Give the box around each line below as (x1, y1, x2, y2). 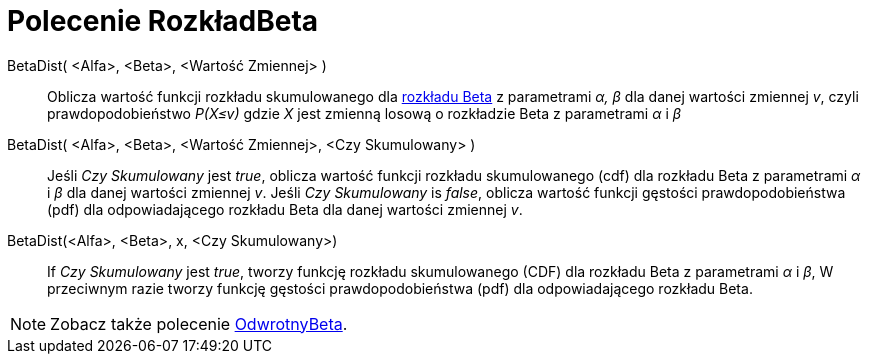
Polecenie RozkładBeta (7, 4, 319, 38)
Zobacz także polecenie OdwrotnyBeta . (50, 313, 348, 334)
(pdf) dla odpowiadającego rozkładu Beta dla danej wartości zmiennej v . (47, 200, 523, 218)
